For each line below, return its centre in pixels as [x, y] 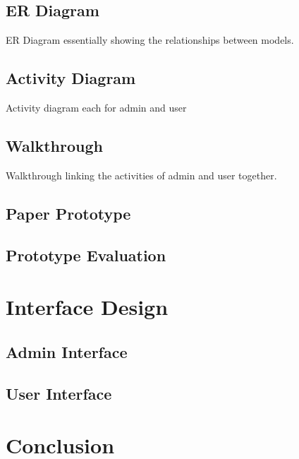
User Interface [59, 393]
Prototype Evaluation [86, 255]
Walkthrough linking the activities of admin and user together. [141, 175]
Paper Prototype [68, 213]
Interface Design [87, 307]
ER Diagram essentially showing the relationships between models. [150, 40]
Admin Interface [67, 351]
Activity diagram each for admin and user [96, 107]
